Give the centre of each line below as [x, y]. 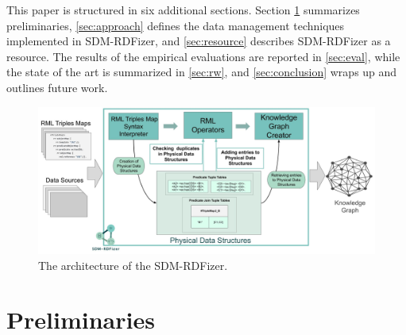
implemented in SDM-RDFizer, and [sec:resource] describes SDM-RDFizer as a [199, 41]
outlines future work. [57, 87]
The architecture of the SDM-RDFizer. [133, 265]
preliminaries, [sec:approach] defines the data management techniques [176, 25]
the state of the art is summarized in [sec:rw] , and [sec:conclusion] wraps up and [202, 72]
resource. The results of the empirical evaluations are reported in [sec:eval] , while [203, 56]
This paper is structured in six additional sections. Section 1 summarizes [183, 10]
